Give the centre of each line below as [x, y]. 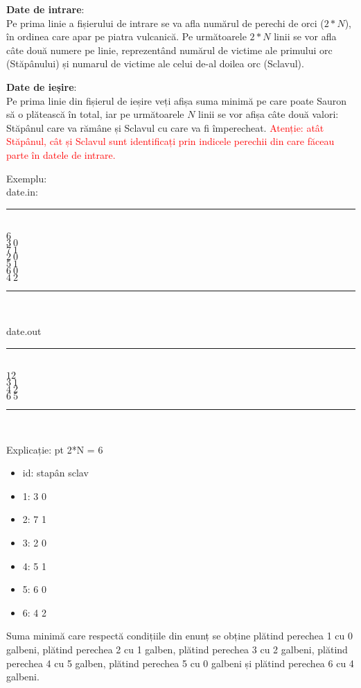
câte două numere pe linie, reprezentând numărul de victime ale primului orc [169, 50]
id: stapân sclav [55, 473]
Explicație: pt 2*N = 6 [55, 449]
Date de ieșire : [42, 86]
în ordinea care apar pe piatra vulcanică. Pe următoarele [126, 36]
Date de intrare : [45, 9]
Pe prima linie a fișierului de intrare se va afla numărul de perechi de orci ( [165, 23]
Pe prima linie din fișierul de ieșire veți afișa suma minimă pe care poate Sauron [177, 100]
